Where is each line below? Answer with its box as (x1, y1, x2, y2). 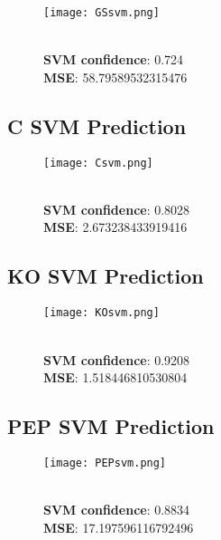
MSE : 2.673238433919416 (43, 217, 188, 236)
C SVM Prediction (7, 111, 187, 140)
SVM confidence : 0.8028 (43, 199, 190, 218)
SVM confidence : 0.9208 (43, 350, 190, 369)
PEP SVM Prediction (7, 412, 215, 440)
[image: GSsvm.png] (43, 6, 160, 19)
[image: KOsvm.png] (43, 306, 160, 320)
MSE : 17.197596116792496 (43, 517, 194, 536)
